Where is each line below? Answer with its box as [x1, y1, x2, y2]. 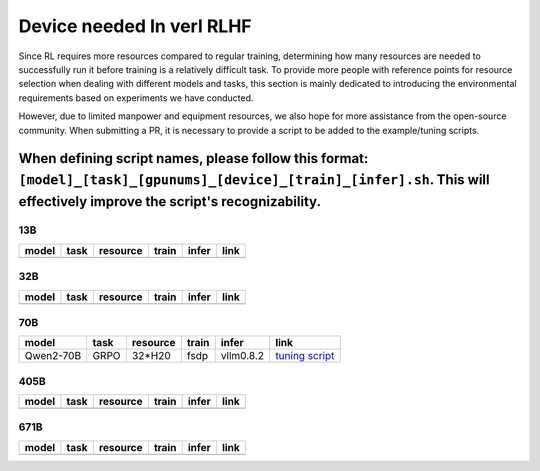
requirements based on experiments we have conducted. [18, 91, 254, 104]
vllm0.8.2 [220, 349, 265, 363]
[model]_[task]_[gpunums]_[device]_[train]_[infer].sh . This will [18, 171, 490, 188]
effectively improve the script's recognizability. [18, 193, 322, 210]
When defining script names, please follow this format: [18, 150, 369, 167]
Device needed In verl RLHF [18, 15, 252, 37]
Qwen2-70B [24, 349, 82, 363]
